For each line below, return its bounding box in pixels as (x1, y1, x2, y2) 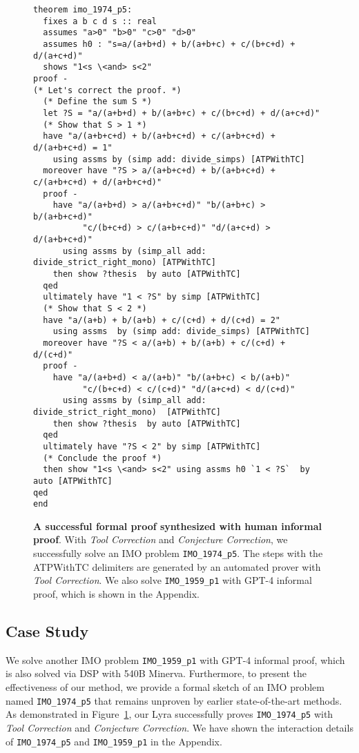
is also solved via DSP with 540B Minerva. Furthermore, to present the (6, 666, 307, 681)
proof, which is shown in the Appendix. (33, 586, 200, 600)
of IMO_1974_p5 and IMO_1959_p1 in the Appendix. (6, 734, 222, 748)
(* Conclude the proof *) (43, 453, 162, 463)
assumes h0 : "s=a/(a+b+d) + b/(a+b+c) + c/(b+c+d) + (43, 39, 295, 49)
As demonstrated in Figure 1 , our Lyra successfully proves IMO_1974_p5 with (6, 707, 333, 721)
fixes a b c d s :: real (43, 16, 157, 26)
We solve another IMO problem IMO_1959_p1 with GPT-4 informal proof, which (6, 652, 345, 667)
